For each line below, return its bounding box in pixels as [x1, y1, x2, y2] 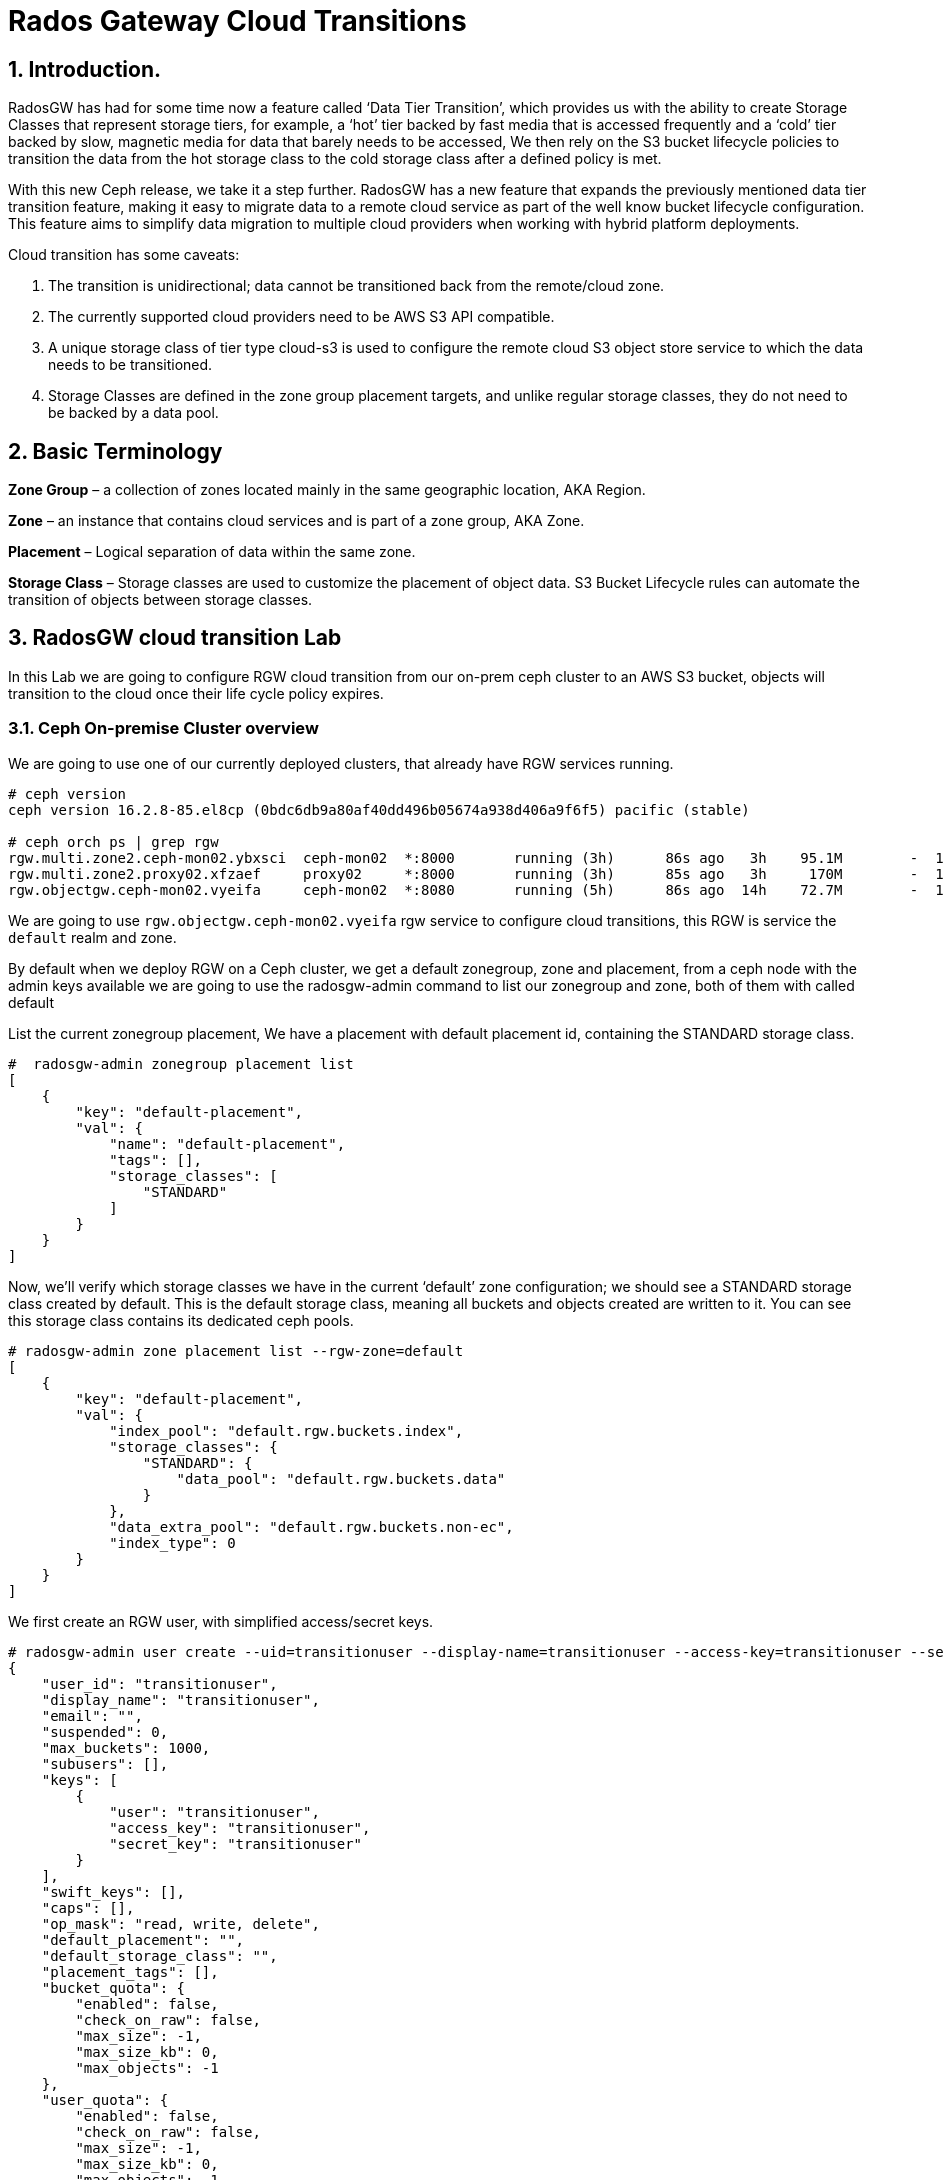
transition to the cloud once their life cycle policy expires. [8, 684, 384, 702]
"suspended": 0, [41, 1723, 169, 1740]
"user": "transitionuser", [109, 1803, 320, 1820]
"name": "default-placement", [109, 1135, 346, 1152]
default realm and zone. [8, 928, 177, 946]
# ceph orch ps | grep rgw [8, 833, 219, 850]
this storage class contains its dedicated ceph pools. [8, 1311, 354, 1329]
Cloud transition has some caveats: [8, 246, 240, 264]
